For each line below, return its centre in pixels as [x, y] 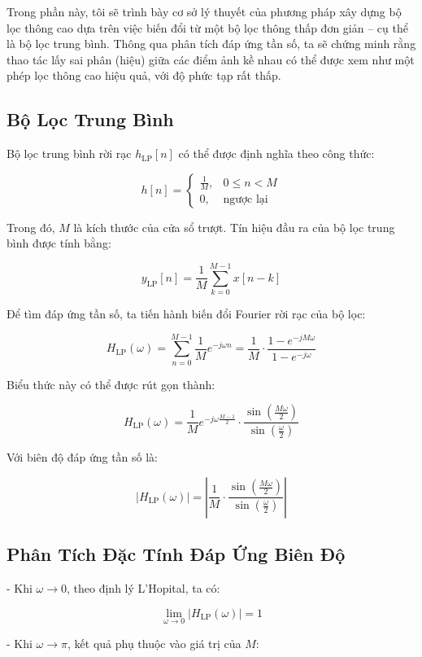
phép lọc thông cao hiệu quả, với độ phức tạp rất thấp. [144, 75]
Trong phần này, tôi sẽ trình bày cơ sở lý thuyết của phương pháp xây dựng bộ [204, 11]
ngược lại [246, 200]
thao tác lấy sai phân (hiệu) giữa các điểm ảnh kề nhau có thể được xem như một [211, 59]
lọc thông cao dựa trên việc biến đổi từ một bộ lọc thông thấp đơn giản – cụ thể [207, 27]
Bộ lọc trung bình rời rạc [69, 153]
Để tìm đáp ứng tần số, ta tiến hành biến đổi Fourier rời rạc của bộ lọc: [186, 314]
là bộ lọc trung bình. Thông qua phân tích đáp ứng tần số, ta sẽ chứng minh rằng [211, 44]
